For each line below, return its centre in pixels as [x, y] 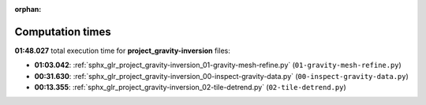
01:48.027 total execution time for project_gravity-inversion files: [122, 51]
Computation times [63, 32]
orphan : [28, 9]
